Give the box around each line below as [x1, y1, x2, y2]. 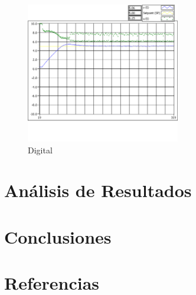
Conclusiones [4, 224, 112, 248]
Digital [28, 143, 53, 156]
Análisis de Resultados [4, 178, 192, 202]
